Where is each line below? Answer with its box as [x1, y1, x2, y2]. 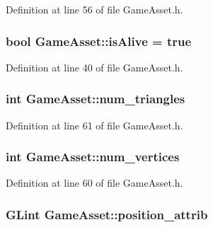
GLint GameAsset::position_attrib [6, 205, 208, 223]
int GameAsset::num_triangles [6, 90, 185, 107]
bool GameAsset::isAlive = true [6, 32, 192, 50]
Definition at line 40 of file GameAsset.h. [6, 59, 183, 74]
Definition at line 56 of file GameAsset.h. [6, 2, 183, 16]
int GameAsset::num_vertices [6, 148, 180, 165]
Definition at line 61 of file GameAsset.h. [6, 117, 183, 132]
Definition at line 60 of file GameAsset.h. [6, 175, 183, 190]
